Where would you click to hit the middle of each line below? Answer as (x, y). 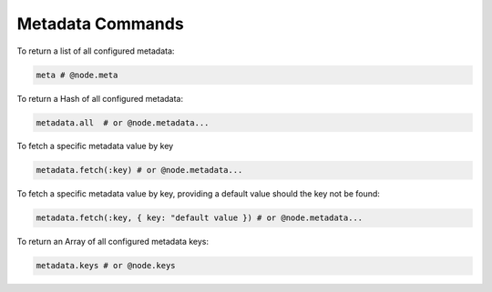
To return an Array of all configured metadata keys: (113, 242)
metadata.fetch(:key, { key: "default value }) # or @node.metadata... (200, 218)
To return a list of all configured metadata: (96, 51)
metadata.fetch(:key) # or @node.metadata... (139, 170)
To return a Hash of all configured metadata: (100, 98)
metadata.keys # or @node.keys (106, 266)
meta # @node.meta (77, 75)
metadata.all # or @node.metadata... (123, 122)
